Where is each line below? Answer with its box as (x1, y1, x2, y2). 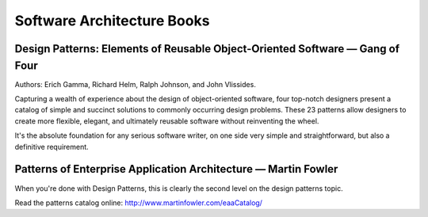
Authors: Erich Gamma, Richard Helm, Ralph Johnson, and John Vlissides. (14, 79, 257, 89)
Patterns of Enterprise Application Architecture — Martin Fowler (14, 162, 338, 176)
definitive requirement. (14, 142, 89, 151)
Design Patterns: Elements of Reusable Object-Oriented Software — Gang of (14, 42, 400, 55)
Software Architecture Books (14, 12, 210, 29)
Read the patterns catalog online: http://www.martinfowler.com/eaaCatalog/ (14, 198, 263, 207)
